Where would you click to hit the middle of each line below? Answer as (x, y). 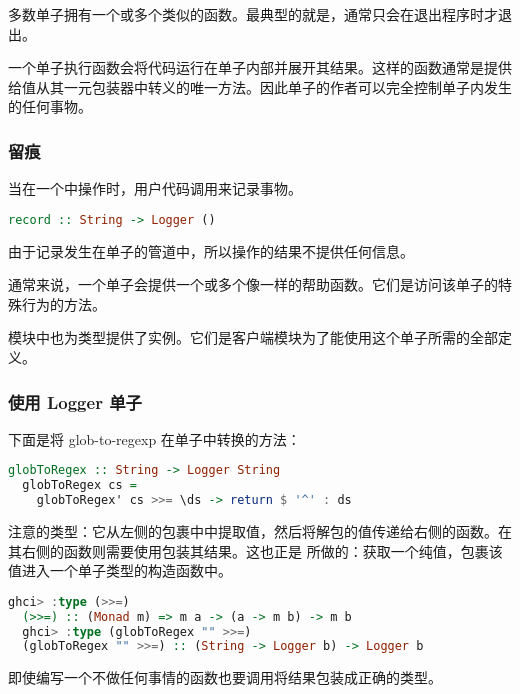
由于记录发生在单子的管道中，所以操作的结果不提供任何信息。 (211, 250)
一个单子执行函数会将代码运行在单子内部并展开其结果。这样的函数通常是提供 (260, 67)
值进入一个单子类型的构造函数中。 (120, 570)
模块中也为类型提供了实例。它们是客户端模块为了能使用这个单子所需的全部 (253, 337)
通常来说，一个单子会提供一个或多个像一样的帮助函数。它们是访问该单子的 (253, 284)
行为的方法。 (63, 303)
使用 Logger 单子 (75, 401)
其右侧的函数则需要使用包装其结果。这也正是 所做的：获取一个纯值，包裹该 (255, 550)
